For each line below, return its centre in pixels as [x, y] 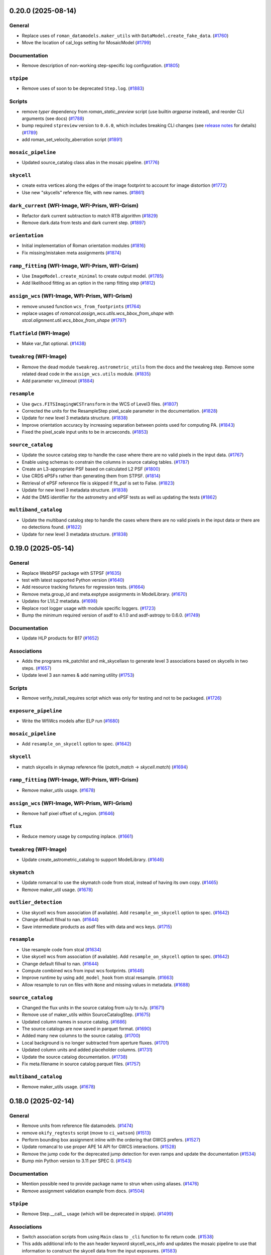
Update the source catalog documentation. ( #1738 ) [75, 1057]
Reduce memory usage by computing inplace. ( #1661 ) [78, 836]
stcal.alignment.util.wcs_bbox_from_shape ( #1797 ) [74, 320]
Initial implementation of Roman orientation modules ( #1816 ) [84, 245]
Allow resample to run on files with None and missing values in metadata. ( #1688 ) [106, 984]
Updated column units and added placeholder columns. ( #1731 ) [87, 1050]
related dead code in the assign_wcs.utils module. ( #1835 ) [86, 374]
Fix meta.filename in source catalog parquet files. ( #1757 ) [81, 1064]
